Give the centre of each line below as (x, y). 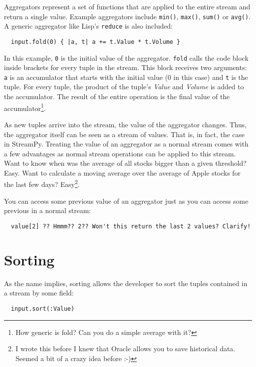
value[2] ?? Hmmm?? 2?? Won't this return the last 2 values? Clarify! (131, 226)
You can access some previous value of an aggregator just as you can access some (126, 201)
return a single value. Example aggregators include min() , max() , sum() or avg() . (127, 16)
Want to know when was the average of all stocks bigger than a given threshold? (125, 163)
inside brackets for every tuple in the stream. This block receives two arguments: (126, 67)
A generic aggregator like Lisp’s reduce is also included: (88, 26)
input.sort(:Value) (43, 309)
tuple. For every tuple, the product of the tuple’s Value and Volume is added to (124, 87)
